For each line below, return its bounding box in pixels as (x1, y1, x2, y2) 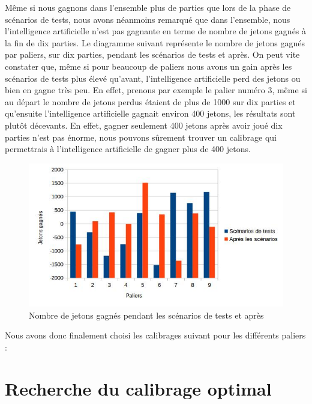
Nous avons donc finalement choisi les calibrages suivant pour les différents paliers (5, 329, 306, 341)
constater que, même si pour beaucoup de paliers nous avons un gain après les (5, 60, 292, 72)
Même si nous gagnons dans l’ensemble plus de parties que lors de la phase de (5, 1, 291, 13)
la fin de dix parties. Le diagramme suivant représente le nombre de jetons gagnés (5, 36, 305, 49)
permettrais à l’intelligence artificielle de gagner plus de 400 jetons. (5, 142, 251, 155)
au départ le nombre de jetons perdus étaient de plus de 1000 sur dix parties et (5, 95, 296, 108)
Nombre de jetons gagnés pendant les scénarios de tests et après (29, 308, 264, 321)
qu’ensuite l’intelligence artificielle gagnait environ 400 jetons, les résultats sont (5, 107, 296, 120)
